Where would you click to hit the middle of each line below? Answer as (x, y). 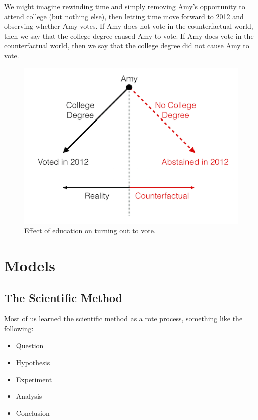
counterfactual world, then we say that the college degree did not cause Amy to (127, 46)
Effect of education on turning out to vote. (90, 231)
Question (30, 345)
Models (30, 265)
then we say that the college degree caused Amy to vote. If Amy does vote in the (129, 36)
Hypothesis (33, 362)
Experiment (34, 379)
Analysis (29, 396)
